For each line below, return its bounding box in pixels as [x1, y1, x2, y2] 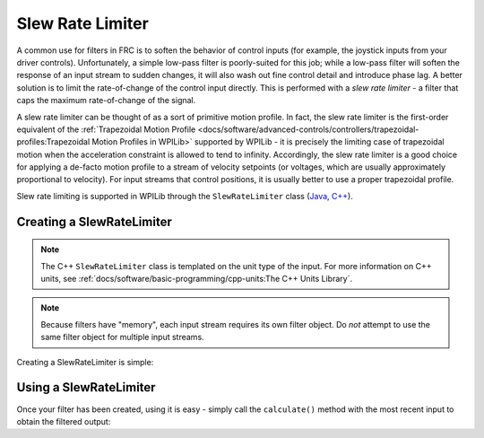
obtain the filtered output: [16, 416, 111, 426]
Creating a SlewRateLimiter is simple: [16, 356, 154, 367]
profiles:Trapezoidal [16, 136, 91, 147]
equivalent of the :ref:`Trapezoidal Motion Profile [16, 124, 196, 135]
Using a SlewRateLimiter [16, 380, 156, 395]
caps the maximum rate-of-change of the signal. [16, 95, 196, 106]
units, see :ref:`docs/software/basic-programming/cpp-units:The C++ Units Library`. [40, 274, 353, 285]
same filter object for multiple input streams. [40, 332, 205, 343]
